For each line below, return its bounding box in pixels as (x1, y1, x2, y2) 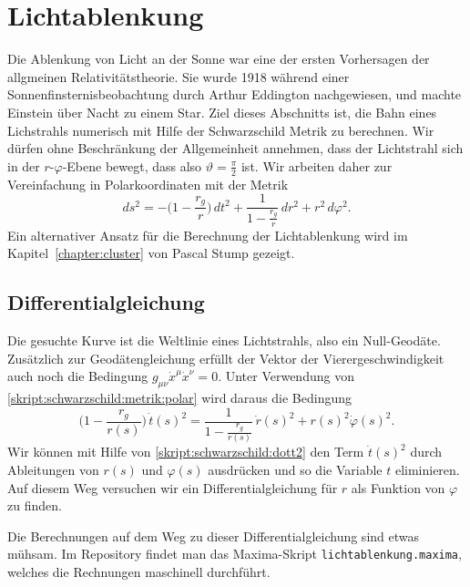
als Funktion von (351, 478, 445, 497)
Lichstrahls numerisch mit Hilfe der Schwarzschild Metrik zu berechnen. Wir (7, 120, 434, 139)
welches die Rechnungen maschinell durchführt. (7, 562, 271, 582)
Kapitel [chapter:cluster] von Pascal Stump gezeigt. (7, 243, 295, 263)
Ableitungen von (7, 460, 99, 479)
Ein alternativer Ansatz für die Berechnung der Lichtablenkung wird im (7, 225, 408, 244)
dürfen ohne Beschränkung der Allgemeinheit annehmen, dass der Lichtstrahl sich (7, 139, 464, 158)
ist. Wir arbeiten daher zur (240, 156, 393, 175)
